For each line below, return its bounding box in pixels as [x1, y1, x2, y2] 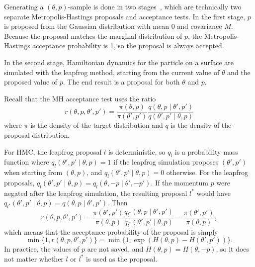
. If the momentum [151, 177, 208, 187]
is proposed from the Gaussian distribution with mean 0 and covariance [4, 21, 222, 31]
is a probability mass [174, 146, 238, 157]
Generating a [4, 1, 44, 11]
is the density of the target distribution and [30, 120, 163, 130]
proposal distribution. [4, 130, 70, 140]
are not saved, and [87, 244, 144, 254]
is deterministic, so [108, 146, 166, 157]
